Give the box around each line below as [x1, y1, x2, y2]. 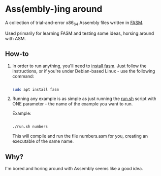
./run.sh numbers [12, 124, 48, 129]
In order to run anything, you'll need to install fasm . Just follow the [12, 63, 147, 69]
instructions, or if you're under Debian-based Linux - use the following [12, 68, 155, 74]
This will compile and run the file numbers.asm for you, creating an [12, 133, 148, 139]
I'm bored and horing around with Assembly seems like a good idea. [5, 166, 143, 172]
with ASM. [5, 35, 26, 41]
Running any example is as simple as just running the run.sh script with [12, 96, 157, 101]
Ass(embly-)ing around [5, 3, 102, 15]
